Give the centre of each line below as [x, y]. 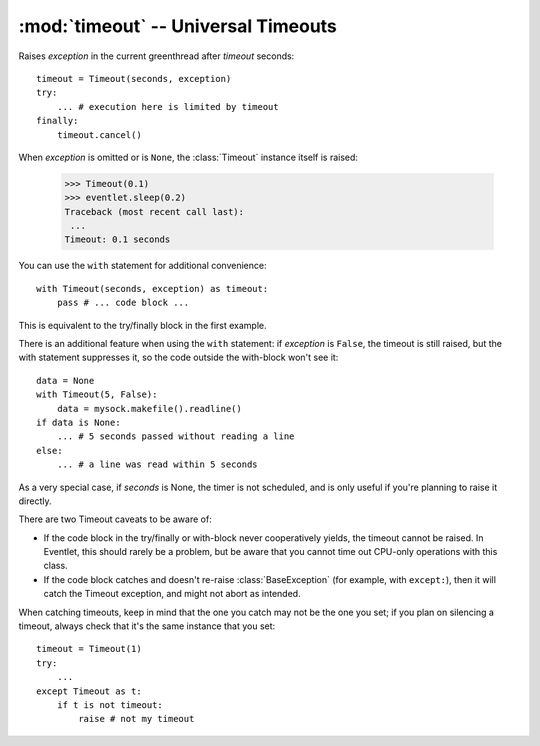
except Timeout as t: [89, 691]
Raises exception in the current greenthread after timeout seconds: [156, 56]
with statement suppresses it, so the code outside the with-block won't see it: [178, 357]
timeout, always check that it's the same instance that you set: [147, 626]
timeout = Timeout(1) [89, 649]
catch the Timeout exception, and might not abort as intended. [172, 594]
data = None [65, 380]
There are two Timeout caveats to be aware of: [115, 519]
